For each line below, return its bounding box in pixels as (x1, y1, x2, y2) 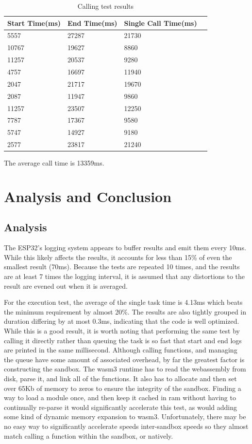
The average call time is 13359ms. (4, 158, 104, 168)
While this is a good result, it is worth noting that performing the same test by (4, 326, 240, 336)
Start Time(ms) (7, 18, 61, 28)
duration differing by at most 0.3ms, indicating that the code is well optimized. (4, 316, 239, 326)
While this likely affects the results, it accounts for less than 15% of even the (4, 252, 232, 262)
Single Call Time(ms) (124, 18, 197, 28)
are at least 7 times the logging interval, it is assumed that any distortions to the (4, 271, 245, 281)
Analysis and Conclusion (4, 186, 172, 206)
